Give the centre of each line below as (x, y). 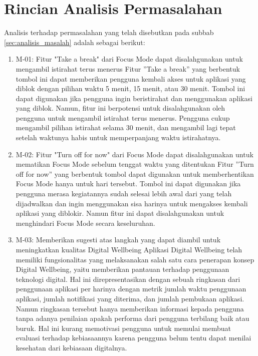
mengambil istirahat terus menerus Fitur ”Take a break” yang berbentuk (128, 68)
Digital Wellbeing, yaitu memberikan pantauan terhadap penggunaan (122, 269)
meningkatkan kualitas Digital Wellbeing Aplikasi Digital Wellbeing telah (129, 249)
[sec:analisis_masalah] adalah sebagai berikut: (75, 42)
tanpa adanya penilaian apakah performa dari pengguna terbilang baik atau (133, 318)
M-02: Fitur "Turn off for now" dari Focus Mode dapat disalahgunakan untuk (135, 154)
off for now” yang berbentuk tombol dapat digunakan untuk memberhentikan (135, 173)
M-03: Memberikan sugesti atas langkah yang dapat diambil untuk (118, 240)
